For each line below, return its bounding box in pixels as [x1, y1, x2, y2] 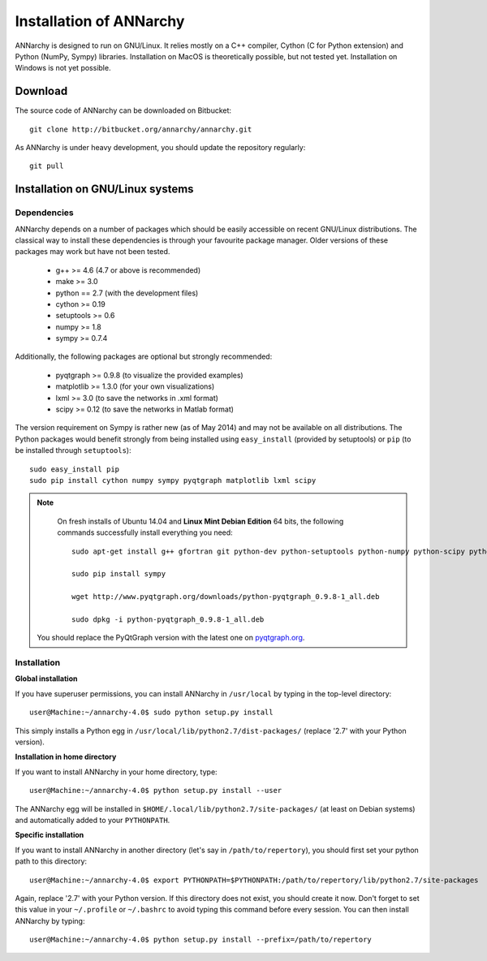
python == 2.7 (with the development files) [55, 288, 199, 298]
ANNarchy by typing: [15, 916, 85, 925]
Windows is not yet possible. [15, 63, 111, 73]
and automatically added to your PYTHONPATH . [15, 815, 170, 825]
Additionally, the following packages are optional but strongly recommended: [15, 351, 273, 361]
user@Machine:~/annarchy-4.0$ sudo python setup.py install [29, 708, 274, 718]
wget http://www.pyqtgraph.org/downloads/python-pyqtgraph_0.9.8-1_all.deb [71, 593, 380, 601]
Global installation [15, 674, 78, 683]
